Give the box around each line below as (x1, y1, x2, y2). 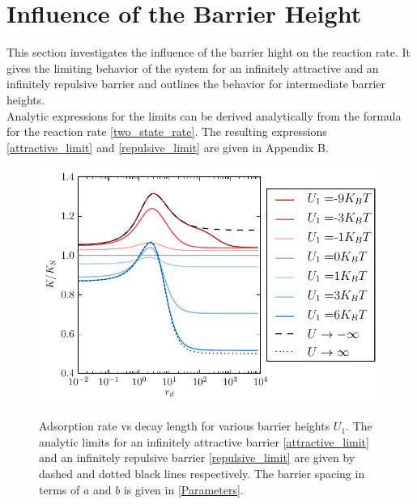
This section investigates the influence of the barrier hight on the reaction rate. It (6, 44, 411, 61)
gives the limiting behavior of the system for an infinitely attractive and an (6, 59, 379, 76)
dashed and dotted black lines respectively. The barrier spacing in (39, 465, 365, 481)
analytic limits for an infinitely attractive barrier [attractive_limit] (39, 433, 369, 450)
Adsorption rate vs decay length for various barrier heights (39, 417, 330, 434)
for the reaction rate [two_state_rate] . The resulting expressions (6, 123, 327, 140)
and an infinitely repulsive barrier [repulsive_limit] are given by (39, 449, 355, 466)
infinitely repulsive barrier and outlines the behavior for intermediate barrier (6, 75, 386, 92)
